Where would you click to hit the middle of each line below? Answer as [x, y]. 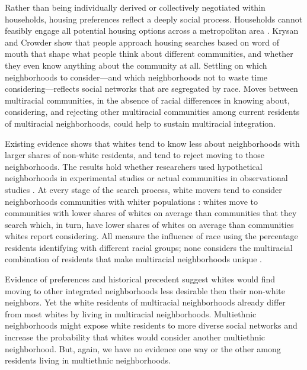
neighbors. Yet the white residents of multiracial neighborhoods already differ [145, 302]
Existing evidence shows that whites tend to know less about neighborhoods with [152, 143]
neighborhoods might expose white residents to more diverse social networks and [151, 325]
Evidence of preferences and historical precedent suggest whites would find [140, 279]
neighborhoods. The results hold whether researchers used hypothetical [134, 166]
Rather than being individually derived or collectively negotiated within [135, 7]
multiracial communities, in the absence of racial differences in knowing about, [147, 100]
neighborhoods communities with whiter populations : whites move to [132, 201]
